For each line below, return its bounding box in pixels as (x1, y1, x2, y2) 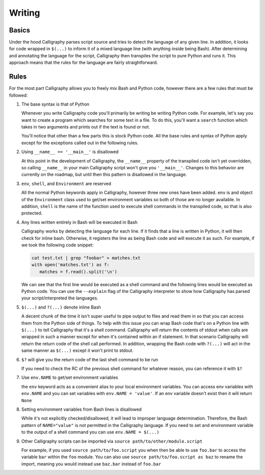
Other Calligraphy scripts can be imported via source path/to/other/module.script (21, 438, 203, 444)
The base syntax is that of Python (21, 101, 90, 107)
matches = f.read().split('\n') (39, 269, 117, 274)
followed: (9, 92, 28, 98)
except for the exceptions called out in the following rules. (21, 140, 139, 146)
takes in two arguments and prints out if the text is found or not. (21, 124, 150, 130)
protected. (21, 210, 43, 216)
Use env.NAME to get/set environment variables (21, 374, 118, 380)
